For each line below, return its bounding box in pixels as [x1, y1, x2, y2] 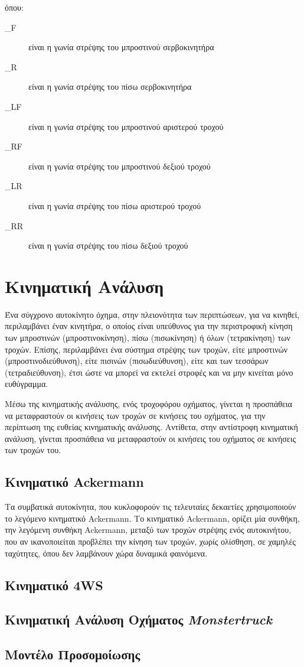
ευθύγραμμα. [5, 378, 48, 390]
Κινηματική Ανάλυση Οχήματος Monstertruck [5, 610, 272, 629]
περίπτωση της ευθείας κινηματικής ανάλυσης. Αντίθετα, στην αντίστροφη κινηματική [5, 421, 298, 433]
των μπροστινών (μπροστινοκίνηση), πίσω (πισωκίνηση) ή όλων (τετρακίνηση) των [5, 331, 290, 344]
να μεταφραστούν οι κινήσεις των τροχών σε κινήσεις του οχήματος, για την [5, 409, 266, 421]
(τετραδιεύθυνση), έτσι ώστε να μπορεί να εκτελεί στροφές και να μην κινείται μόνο [5, 366, 293, 378]
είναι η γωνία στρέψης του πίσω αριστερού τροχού [28, 199, 201, 212]
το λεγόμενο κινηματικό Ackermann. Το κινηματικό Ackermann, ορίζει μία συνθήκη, [5, 512, 300, 524]
